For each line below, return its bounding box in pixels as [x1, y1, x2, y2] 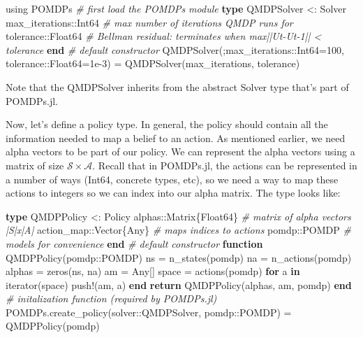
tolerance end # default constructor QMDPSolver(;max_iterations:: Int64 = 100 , [6, 42, 344, 57]
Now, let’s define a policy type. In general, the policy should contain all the [6, 117, 328, 132]
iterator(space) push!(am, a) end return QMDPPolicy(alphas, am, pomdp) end [6, 277, 352, 292]
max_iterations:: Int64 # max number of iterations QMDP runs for [6, 15, 293, 29]
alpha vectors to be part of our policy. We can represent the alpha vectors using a [6, 144, 355, 159]
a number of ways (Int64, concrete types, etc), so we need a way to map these [6, 171, 339, 186]
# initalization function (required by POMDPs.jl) [6, 291, 217, 306]
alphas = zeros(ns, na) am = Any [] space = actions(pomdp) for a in [6, 264, 300, 279]
